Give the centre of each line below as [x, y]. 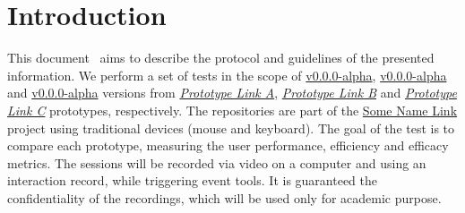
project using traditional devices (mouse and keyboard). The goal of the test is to [231, 128]
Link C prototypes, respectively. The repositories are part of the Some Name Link [232, 110]
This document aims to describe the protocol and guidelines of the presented [221, 58]
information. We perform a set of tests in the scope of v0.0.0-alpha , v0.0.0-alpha [227, 75]
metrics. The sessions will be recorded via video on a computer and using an [217, 162]
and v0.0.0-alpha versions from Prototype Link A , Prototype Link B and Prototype [232, 93]
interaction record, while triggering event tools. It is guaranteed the [192, 180]
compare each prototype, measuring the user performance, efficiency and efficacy [228, 145]
